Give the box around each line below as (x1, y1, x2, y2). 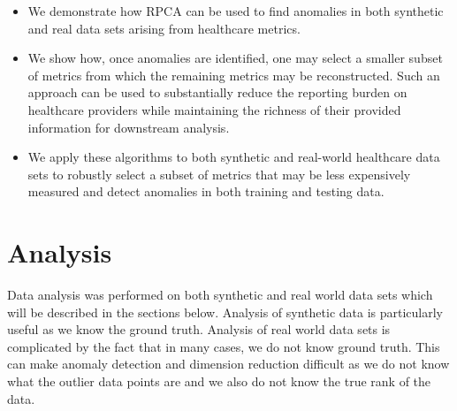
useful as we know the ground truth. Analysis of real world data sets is (7, 320, 391, 339)
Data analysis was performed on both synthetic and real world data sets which (7, 285, 433, 304)
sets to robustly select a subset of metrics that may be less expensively (27, 164, 411, 183)
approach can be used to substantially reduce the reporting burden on (27, 83, 407, 102)
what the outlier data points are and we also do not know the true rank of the (7, 372, 431, 391)
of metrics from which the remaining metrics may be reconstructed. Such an (27, 65, 440, 84)
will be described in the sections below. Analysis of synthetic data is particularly (7, 302, 443, 321)
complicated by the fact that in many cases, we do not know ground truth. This (7, 337, 440, 355)
